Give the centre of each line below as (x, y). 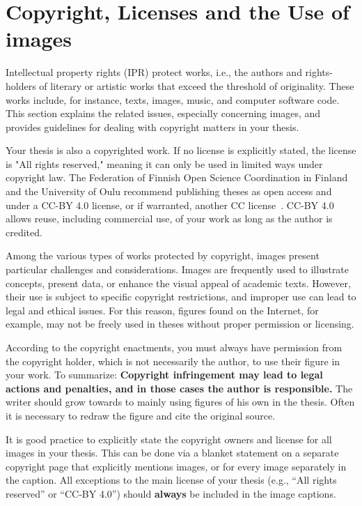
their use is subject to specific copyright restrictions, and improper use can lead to (181, 297)
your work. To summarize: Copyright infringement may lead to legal (164, 375)
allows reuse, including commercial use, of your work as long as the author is (169, 219)
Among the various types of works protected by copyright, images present (163, 255)
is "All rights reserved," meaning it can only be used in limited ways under (164, 163)
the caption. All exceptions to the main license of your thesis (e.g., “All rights (171, 480)
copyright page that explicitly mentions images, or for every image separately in (176, 466)
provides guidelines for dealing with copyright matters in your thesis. (152, 127)
